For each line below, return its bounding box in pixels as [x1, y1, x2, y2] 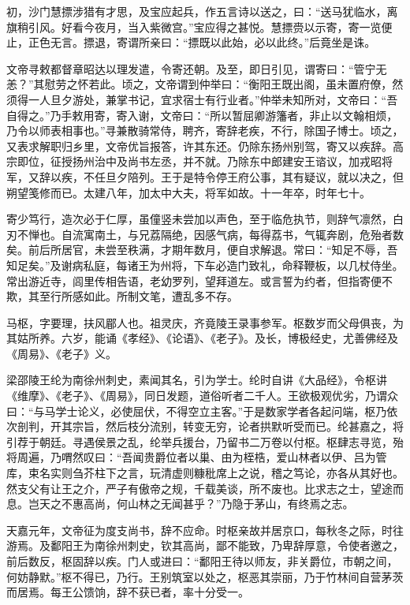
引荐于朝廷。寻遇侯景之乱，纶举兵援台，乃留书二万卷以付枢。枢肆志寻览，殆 [6, 433, 404, 450]
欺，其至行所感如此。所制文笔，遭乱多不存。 [6, 288, 238, 304]
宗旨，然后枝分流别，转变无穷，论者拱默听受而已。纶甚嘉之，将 [72, 418, 404, 435]
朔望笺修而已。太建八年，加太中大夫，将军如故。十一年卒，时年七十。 [6, 184, 371, 200]
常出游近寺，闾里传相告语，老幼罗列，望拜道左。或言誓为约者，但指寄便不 [6, 272, 393, 289]
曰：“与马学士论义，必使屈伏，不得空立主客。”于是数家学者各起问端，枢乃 [6, 402, 387, 419]
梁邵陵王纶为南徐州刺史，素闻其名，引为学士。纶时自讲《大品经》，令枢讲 [6, 372, 387, 388]
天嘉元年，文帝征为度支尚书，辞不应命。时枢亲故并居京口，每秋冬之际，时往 [6, 521, 404, 538]
